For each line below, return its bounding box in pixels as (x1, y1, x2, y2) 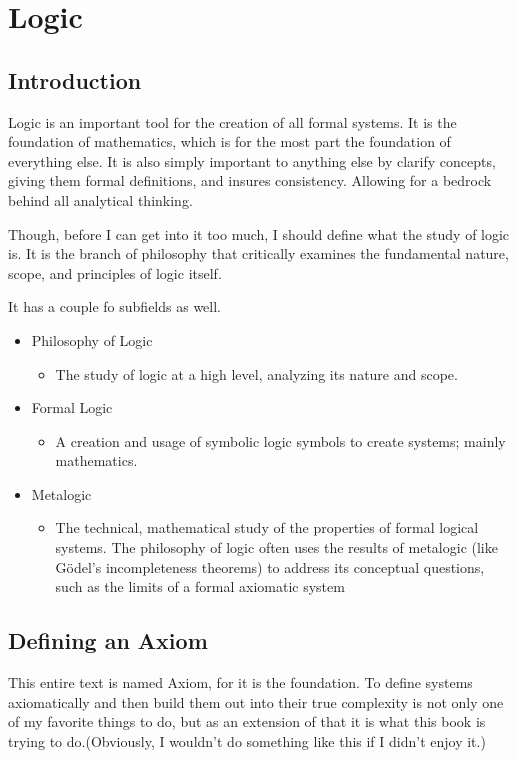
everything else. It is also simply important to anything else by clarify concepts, (8, 150, 496, 171)
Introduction (8, 64, 142, 95)
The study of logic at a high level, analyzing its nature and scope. (55, 363, 458, 384)
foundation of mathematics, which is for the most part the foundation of (8, 131, 451, 152)
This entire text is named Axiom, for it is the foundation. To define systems (8, 672, 473, 693)
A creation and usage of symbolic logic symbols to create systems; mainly (55, 430, 506, 451)
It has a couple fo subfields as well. (8, 296, 222, 317)
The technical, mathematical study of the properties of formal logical (55, 517, 479, 538)
